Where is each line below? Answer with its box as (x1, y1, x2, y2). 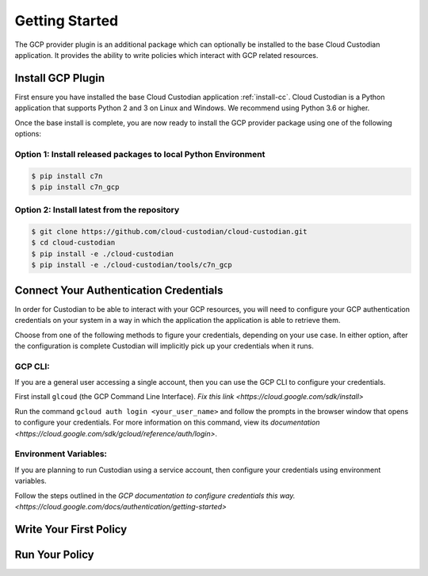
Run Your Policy (14, 547, 94, 561)
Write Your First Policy (14, 522, 128, 536)
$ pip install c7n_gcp (31, 182, 120, 191)
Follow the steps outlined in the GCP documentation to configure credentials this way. (14, 490, 296, 500)
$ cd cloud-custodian (31, 238, 116, 248)
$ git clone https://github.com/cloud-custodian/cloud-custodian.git (31, 227, 308, 236)
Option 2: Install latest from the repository (14, 205, 180, 216)
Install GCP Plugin (14, 71, 105, 85)
